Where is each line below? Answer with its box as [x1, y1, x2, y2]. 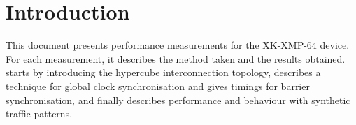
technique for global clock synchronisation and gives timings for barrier [6, 78, 310, 93]
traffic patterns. [6, 106, 73, 121]
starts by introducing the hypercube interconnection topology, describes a [6, 65, 321, 80]
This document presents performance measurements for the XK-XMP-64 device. [6, 38, 350, 52]
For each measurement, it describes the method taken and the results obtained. [6, 51, 346, 66]
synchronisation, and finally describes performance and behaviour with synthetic [6, 92, 350, 107]
